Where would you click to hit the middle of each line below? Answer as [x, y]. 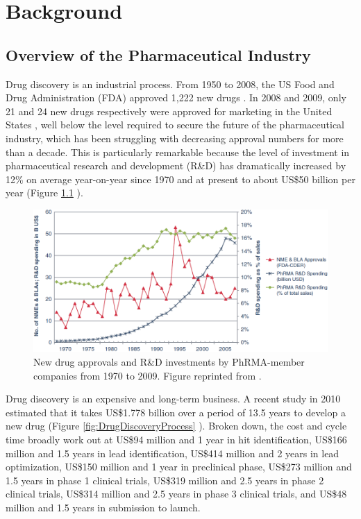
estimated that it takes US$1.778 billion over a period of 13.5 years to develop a [176, 412]
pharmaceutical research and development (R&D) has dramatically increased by [176, 165]
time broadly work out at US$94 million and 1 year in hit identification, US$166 [176, 439]
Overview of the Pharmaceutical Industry [158, 54]
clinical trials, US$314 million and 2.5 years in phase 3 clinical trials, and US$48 [176, 494]
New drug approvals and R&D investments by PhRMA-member [169, 361]
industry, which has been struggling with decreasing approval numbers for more [175, 138]
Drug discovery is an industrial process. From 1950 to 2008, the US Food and [170, 84]
